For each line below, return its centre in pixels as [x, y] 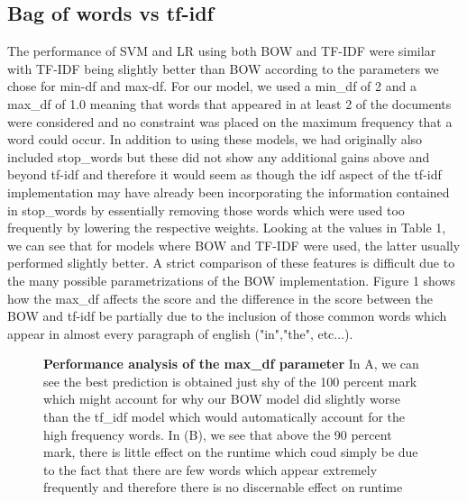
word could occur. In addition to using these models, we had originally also [215, 139]
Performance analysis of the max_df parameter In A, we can [231, 364]
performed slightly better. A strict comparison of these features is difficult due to [231, 263]
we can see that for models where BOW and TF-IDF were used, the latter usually [234, 245]
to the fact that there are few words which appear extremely [211, 469]
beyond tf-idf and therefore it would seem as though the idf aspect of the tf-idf [224, 174]
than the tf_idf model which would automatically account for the [224, 417]
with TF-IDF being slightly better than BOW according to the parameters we [223, 68]
